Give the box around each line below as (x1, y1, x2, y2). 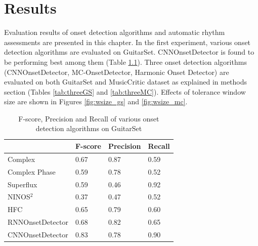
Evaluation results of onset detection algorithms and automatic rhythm (4, 27, 225, 37)
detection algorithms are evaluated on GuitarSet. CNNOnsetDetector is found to (4, 47, 254, 57)
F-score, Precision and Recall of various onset (18, 113, 159, 124)
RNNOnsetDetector (8, 217, 68, 227)
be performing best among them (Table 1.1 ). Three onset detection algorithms (4, 56, 247, 67)
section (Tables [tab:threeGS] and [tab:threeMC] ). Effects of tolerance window (4, 86, 246, 97)
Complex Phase (8, 166, 56, 177)
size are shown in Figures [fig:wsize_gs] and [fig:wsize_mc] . (4, 96, 188, 107)
